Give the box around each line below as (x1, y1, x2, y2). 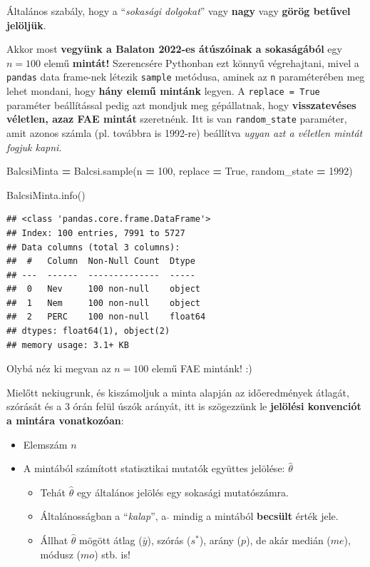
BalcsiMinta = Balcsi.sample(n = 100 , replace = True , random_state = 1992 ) (6, 163, 353, 178)
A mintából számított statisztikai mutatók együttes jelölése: (23, 461, 285, 476)
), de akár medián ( (246, 533, 331, 547)
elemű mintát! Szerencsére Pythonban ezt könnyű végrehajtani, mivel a (43, 55, 359, 70)
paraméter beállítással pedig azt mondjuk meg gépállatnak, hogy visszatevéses (6, 97, 356, 112)
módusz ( (40, 546, 81, 561)
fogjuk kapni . (6, 139, 62, 154)
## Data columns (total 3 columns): (6, 242, 180, 252)
